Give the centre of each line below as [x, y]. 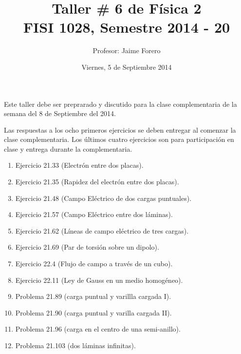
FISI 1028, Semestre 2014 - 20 [127, 27]
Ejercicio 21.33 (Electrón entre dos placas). [79, 165]
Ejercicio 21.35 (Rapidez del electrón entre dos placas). [97, 182]
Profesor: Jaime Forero [127, 50]
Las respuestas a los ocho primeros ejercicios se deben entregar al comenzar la [120, 129]
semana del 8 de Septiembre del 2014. [60, 113]
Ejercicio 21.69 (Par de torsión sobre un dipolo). [87, 247]
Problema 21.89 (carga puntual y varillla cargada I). [93, 296]
